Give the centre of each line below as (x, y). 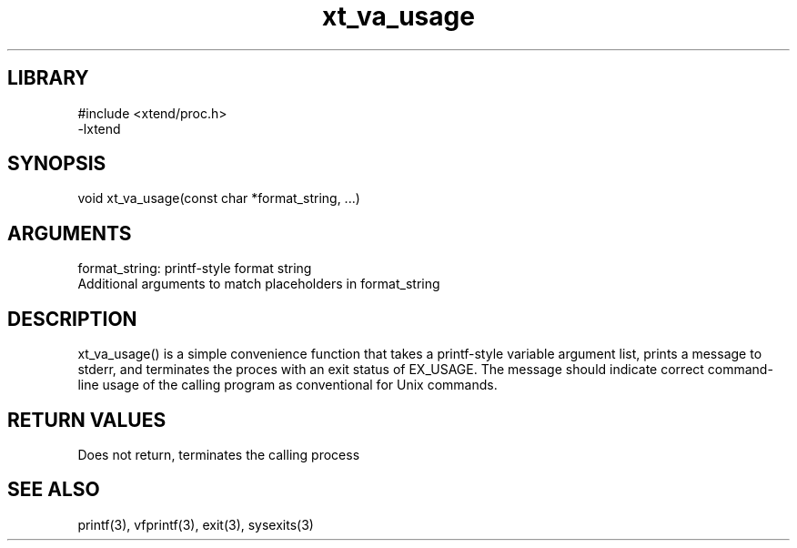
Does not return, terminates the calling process (219, 454)
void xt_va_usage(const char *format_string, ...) (219, 198)
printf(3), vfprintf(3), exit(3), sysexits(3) (196, 524)
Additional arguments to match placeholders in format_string (259, 284)
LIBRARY (48, 78)
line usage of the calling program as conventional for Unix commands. (288, 385)
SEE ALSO (54, 490)
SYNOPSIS (57, 164)
